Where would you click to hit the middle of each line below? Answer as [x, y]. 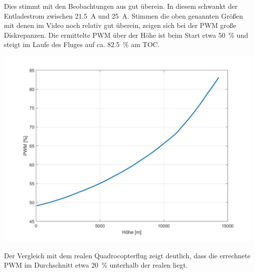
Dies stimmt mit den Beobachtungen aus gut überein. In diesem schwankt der [121, 6]
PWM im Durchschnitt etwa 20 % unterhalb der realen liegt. [96, 265]
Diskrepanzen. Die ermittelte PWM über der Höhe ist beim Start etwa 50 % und [126, 35]
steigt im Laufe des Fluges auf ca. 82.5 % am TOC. [82, 44]
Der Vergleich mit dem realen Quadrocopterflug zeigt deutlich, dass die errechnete [127, 255]
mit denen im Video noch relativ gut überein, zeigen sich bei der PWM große [120, 25]
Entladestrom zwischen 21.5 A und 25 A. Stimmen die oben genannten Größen [124, 15]
